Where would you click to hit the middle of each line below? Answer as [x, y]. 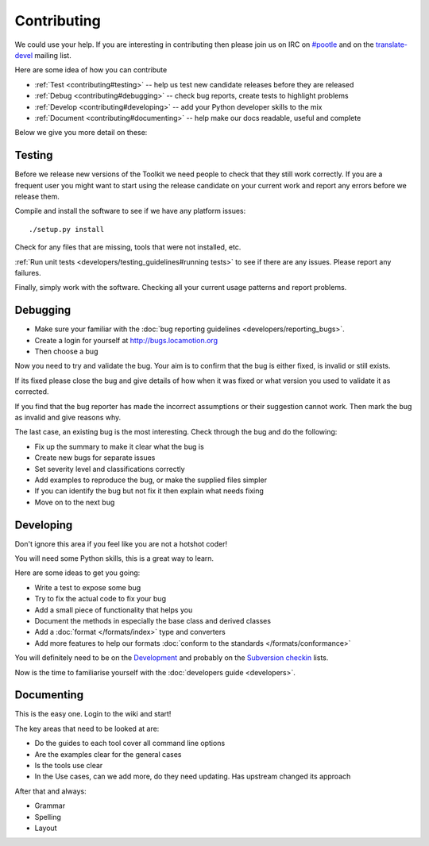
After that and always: [50, 791]
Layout [46, 828]
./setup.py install [67, 229]
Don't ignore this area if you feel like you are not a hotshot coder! [121, 543]
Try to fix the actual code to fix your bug [100, 599]
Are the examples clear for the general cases [108, 754]
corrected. [32, 392]
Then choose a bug [66, 351]
